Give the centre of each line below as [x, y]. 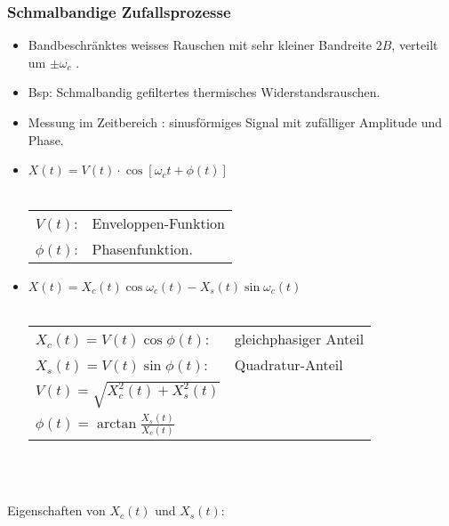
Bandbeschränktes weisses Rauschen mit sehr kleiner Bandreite [200, 45]
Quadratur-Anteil [289, 365]
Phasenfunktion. [142, 248]
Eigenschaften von [56, 510]
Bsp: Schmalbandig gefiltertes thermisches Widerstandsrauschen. [204, 92]
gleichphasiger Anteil [299, 339]
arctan [116, 423]
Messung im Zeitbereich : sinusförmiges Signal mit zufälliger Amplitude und [235, 122]
